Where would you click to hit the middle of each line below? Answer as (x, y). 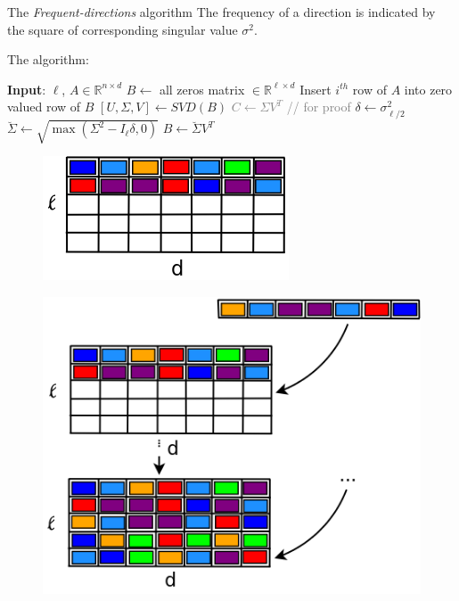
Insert (316, 89)
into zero (428, 89)
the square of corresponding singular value (123, 29)
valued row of (44, 107)
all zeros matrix (202, 89)
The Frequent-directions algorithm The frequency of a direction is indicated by (221, 12)
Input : (27, 89)
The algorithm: (48, 59)
